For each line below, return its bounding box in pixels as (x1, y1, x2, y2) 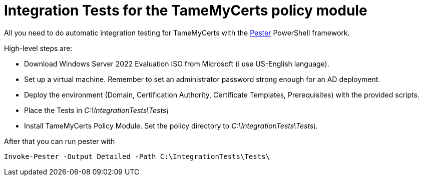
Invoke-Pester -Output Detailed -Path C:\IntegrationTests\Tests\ (4, 152, 270, 160)
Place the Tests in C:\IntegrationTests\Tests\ (24, 105, 169, 114)
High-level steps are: (4, 43, 73, 52)
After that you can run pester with (4, 136, 115, 145)
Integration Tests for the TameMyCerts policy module (4, 2, 367, 19)
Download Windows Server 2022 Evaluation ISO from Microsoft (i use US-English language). (24, 59, 329, 68)
